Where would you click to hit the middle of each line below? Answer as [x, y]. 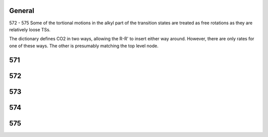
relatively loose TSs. [30, 29]
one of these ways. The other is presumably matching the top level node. [84, 46]
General [22, 11]
